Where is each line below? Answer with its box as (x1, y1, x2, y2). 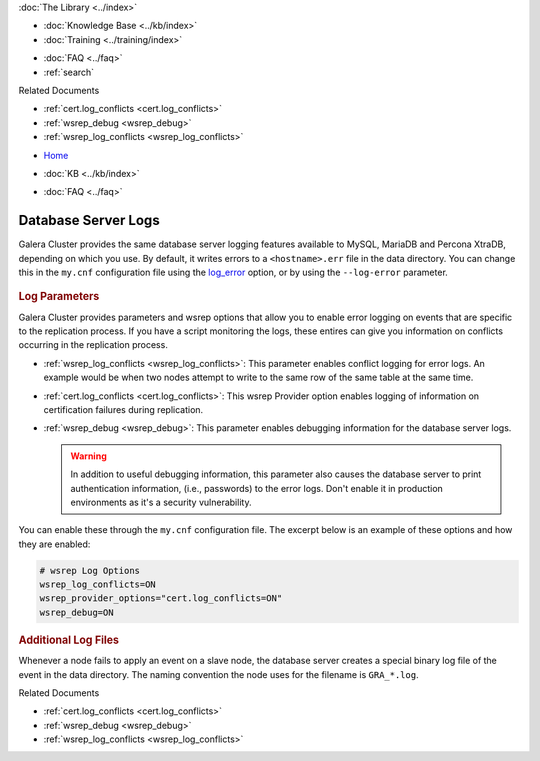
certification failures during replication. (43, 403, 204, 415)
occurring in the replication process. (18, 339, 169, 351)
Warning (70, 450, 107, 462)
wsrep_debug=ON (39, 606, 114, 618)
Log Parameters (18, 290, 100, 304)
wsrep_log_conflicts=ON (39, 579, 157, 590)
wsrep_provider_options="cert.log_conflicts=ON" (39, 593, 283, 604)
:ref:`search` (43, 66, 95, 78)
